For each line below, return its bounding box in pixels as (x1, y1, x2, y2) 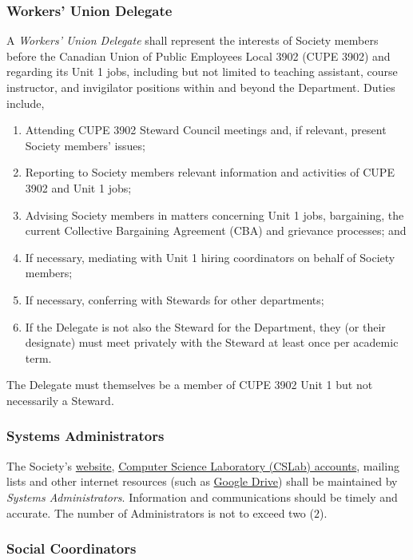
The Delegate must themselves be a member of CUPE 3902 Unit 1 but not (6, 376, 373, 393)
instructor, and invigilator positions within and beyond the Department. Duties (6, 79, 395, 95)
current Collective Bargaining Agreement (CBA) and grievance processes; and (25, 222, 407, 239)
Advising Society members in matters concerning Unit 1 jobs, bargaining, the (25, 206, 404, 223)
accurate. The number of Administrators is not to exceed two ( (6, 504, 314, 521)
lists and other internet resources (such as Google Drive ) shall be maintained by (6, 473, 398, 490)
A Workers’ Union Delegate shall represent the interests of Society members (6, 32, 379, 49)
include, (6, 94, 45, 111)
